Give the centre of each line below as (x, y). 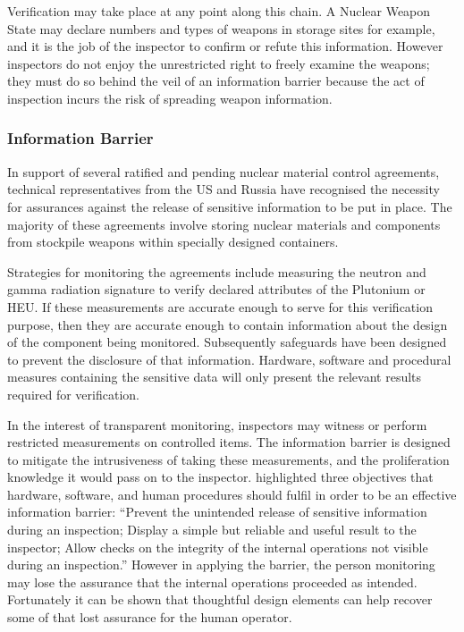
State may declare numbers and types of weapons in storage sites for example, (221, 28)
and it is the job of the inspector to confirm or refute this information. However (225, 46)
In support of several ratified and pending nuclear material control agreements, (224, 171)
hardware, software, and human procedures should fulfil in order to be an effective (232, 494)
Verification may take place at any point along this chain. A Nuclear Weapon (219, 11)
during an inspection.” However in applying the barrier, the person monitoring (221, 565)
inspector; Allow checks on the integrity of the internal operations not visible (218, 547)
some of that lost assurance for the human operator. (150, 617)
